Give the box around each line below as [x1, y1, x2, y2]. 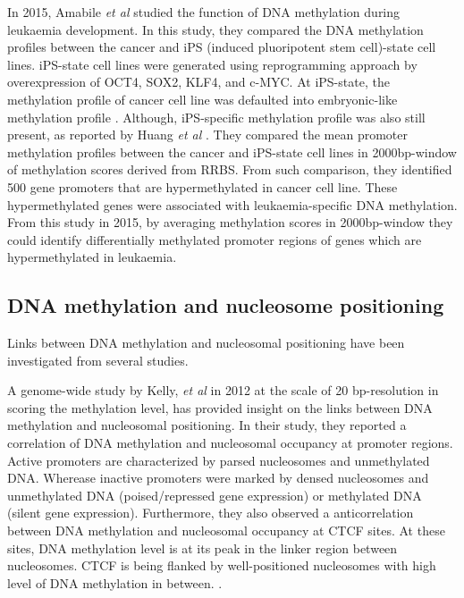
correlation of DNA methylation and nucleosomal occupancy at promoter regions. [7, 434, 453, 452]
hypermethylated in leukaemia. [7, 248, 177, 266]
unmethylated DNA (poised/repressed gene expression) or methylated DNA [7, 485, 422, 504]
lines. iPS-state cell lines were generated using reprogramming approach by [7, 55, 418, 73]
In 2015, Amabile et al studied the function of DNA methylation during [7, 3, 401, 21]
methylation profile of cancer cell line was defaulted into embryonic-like [7, 89, 398, 108]
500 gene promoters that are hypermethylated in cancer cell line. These [7, 177, 398, 196]
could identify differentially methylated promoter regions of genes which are [7, 230, 422, 248]
